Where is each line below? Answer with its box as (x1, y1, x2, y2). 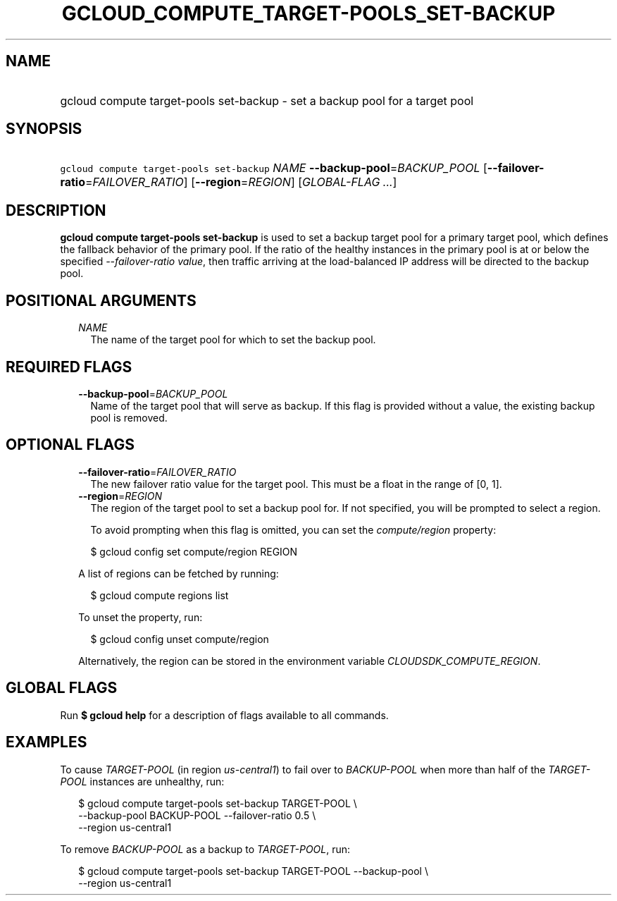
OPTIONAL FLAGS (6, 436, 135, 454)
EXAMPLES (6, 733, 87, 752)
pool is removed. (90, 411, 168, 424)
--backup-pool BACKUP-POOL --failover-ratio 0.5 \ (78, 809, 316, 821)
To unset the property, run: (78, 611, 203, 623)
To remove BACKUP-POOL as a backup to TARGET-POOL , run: (60, 842, 351, 855)
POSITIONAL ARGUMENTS (6, 291, 197, 309)
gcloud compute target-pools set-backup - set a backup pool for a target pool (60, 93, 474, 108)
